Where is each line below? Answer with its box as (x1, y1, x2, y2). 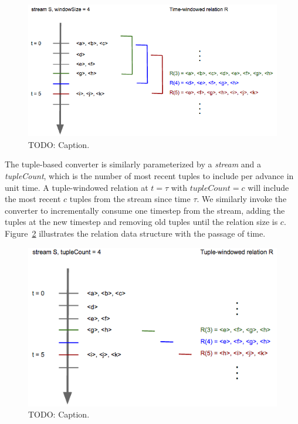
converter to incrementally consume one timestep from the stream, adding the (5, 204, 285, 216)
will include (248, 181, 289, 193)
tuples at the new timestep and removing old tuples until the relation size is (5, 216, 278, 228)
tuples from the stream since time (69, 193, 191, 205)
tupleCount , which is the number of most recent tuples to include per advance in (5, 170, 294, 182)
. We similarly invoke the (197, 193, 287, 205)
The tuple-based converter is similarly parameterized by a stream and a (5, 158, 261, 170)
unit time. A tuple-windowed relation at (5, 181, 148, 193)
